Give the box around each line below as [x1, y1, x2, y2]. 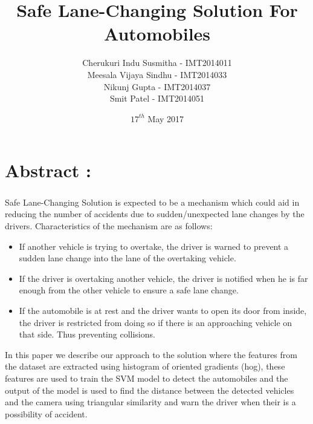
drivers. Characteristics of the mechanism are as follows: [5, 220, 213, 232]
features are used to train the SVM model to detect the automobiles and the [5, 371, 288, 384]
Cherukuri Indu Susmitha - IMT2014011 [82, 56, 232, 69]
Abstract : [5, 158, 91, 183]
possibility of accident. [5, 407, 88, 420]
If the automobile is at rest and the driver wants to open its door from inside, [19, 304, 307, 316]
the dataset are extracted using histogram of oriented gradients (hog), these [5, 360, 285, 373]
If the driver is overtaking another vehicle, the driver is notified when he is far [19, 272, 308, 284]
